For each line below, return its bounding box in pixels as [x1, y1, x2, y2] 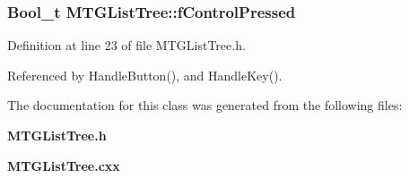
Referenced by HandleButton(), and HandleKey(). [7, 65, 283, 84]
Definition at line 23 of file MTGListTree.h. [7, 36, 246, 55]
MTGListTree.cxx [7, 156, 120, 174]
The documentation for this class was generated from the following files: [7, 96, 403, 114]
